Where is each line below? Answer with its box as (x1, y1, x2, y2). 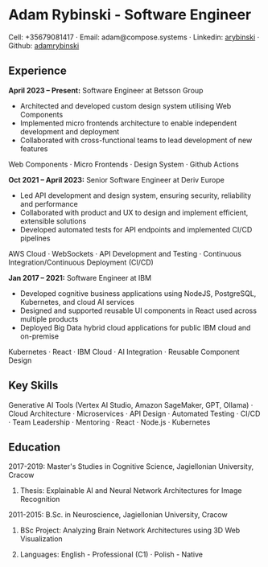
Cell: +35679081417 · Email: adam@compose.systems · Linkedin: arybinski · (8, 32, 260, 42)
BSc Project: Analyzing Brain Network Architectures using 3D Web (19, 525, 241, 536)
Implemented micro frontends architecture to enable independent (19, 118, 237, 128)
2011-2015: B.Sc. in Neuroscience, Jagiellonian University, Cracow (8, 510, 228, 520)
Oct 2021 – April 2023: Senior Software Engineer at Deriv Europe (8, 175, 225, 184)
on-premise (19, 331, 59, 341)
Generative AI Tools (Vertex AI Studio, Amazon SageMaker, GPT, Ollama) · (8, 400, 254, 409)
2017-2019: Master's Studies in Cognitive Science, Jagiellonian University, (8, 462, 254, 471)
